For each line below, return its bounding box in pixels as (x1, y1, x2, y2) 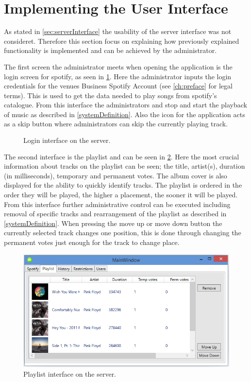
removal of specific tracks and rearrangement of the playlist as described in (4, 208, 227, 219)
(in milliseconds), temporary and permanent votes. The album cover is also (4, 170, 227, 180)
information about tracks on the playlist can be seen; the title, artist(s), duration (4, 161, 245, 171)
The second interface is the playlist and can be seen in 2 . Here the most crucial (4, 151, 239, 161)
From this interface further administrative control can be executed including (4, 199, 231, 209)
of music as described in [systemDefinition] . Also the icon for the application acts (4, 109, 245, 119)
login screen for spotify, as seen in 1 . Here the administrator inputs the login (4, 71, 232, 81)
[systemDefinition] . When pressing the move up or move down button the (4, 218, 222, 228)
